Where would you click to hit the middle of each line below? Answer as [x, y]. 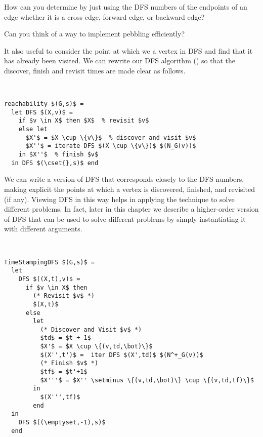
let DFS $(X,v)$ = [42, 112]
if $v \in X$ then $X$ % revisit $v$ [84, 121]
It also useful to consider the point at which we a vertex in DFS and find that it [128, 50]
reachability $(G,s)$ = [44, 104]
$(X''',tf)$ [60, 397]
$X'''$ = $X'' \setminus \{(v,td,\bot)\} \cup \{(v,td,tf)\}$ [147, 380]
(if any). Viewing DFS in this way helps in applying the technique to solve [119, 199]
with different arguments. [43, 229]
